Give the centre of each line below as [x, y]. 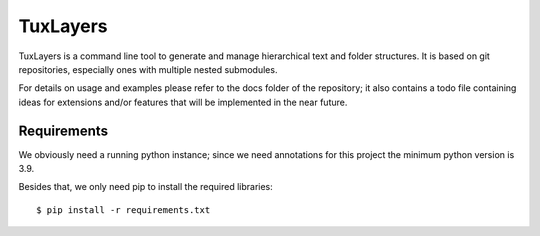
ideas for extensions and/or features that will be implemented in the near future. [183, 102]
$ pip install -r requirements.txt [123, 209]
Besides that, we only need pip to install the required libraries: [146, 187]
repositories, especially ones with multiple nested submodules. [148, 69]
